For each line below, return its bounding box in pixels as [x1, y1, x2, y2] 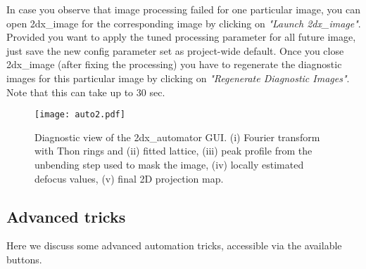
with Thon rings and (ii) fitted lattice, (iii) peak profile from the [34, 143, 313, 158]
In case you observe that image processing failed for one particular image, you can [6, 2, 360, 16]
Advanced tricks [6, 205, 126, 227]
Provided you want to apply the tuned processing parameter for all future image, [6, 29, 356, 44]
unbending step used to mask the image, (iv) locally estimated [34, 157, 304, 171]
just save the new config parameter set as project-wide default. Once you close [6, 43, 344, 58]
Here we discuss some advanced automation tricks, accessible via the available [6, 238, 342, 253]
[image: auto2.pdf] [34, 110, 125, 120]
